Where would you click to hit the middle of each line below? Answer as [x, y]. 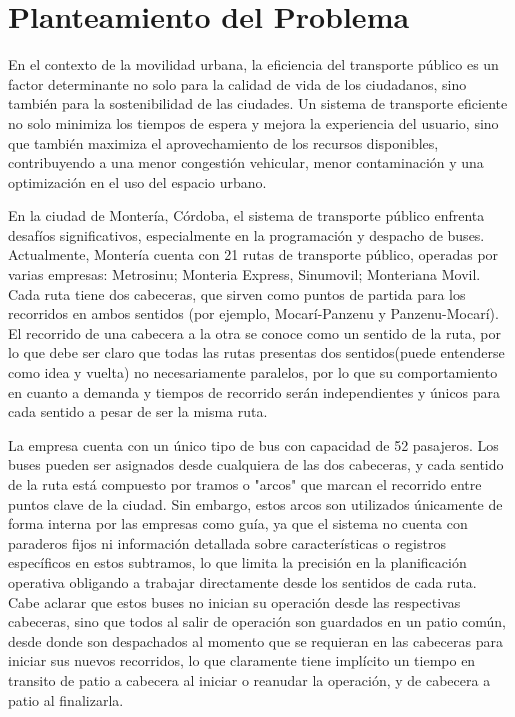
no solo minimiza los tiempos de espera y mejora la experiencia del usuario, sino [253, 122]
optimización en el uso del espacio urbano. [137, 181]
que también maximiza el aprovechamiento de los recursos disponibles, [223, 142]
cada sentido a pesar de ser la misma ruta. [138, 411]
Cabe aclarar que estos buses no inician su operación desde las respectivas [234, 601]
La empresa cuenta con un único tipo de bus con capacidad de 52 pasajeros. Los [253, 444]
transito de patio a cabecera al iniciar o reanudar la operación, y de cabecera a [249, 679]
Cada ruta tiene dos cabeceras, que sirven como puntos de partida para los [237, 293]
